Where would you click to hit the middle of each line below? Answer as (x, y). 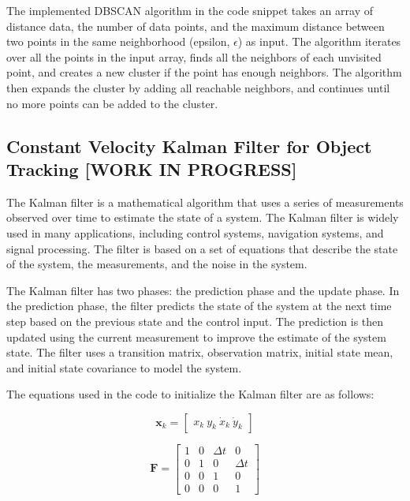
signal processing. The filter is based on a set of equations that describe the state (202, 248)
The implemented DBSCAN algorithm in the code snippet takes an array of (190, 10)
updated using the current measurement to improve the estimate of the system (196, 336)
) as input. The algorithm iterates (319, 41)
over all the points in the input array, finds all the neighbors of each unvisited (194, 56)
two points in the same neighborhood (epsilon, (118, 41)
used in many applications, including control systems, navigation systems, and (195, 232)
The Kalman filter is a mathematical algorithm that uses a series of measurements (205, 202)
